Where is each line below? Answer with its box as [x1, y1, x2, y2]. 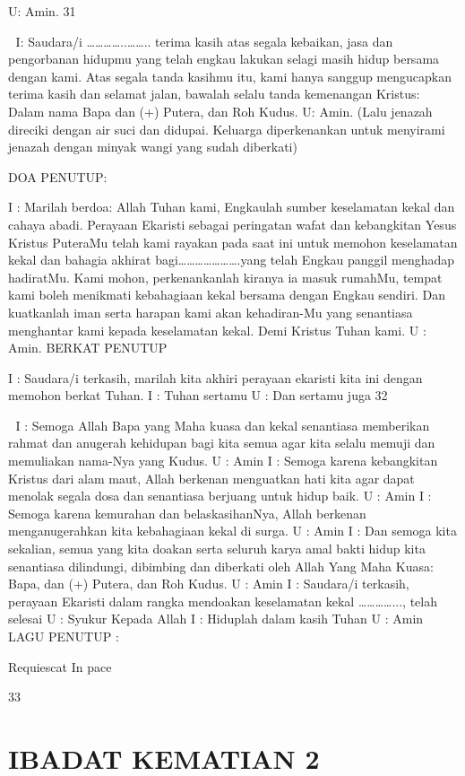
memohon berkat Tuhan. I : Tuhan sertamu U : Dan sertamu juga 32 [8, 386, 388, 405]
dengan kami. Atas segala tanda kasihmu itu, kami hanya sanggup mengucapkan [8, 66, 452, 85]
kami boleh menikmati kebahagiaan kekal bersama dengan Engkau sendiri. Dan [8, 285, 445, 304]
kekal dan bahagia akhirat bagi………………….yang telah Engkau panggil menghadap [8, 250, 455, 269]
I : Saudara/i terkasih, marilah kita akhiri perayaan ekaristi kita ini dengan [8, 368, 423, 387]
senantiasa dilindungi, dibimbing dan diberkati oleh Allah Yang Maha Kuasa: [8, 556, 434, 575]
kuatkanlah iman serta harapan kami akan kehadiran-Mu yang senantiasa [8, 302, 413, 321]
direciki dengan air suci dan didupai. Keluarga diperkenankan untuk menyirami [8, 119, 445, 138]
